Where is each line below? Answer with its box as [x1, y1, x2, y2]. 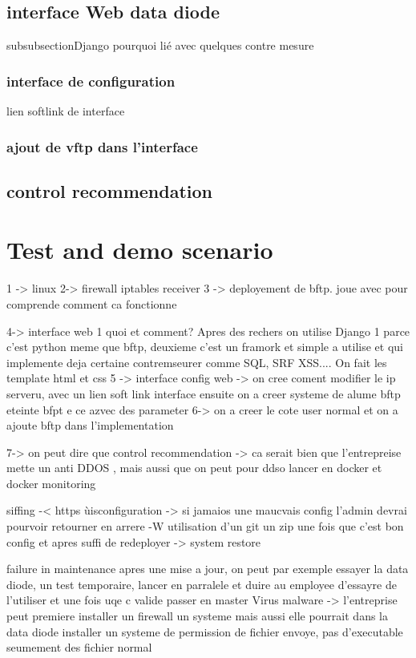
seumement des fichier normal [6, 639, 152, 656]
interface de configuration [6, 71, 176, 91]
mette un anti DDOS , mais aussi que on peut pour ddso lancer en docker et [6, 459, 382, 476]
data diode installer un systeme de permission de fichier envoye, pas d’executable [6, 623, 403, 640]
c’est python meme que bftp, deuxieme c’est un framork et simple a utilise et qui [6, 338, 404, 355]
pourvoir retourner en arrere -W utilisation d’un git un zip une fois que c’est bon [6, 518, 404, 535]
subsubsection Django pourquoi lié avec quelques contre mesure [6, 37, 314, 54]
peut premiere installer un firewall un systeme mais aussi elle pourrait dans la [6, 608, 388, 624]
